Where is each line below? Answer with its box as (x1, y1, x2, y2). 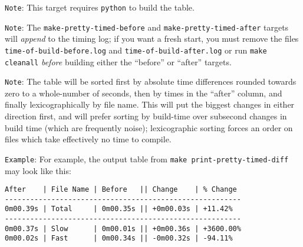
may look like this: (5, 164, 71, 176)
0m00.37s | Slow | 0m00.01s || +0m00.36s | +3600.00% (5, 224, 241, 233)
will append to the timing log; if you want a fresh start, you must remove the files (5, 32, 299, 45)
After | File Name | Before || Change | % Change (5, 185, 237, 194)
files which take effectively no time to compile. (5, 133, 172, 145)
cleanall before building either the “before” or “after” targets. (5, 55, 232, 68)
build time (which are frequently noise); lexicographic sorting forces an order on (5, 121, 293, 133)
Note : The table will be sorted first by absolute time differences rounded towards (5, 75, 297, 88)
